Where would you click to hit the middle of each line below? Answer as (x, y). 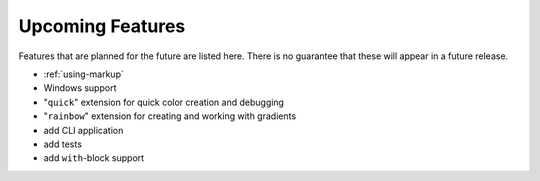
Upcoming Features (102, 26)
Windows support (80, 88)
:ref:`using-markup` (83, 74)
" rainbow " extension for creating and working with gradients (170, 116)
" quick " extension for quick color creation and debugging (164, 102)
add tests (62, 144)
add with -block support (94, 158)
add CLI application (83, 130)
